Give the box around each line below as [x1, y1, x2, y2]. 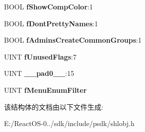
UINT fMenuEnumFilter [4, 84, 87, 95]
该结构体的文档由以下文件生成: [4, 101, 103, 112]
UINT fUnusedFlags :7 [4, 51, 76, 62]
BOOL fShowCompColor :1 [4, 1, 93, 11]
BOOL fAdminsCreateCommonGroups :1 [4, 35, 142, 45]
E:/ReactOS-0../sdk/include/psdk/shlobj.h [4, 118, 135, 129]
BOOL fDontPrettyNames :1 [4, 18, 98, 28]
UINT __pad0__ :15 [4, 68, 74, 78]
